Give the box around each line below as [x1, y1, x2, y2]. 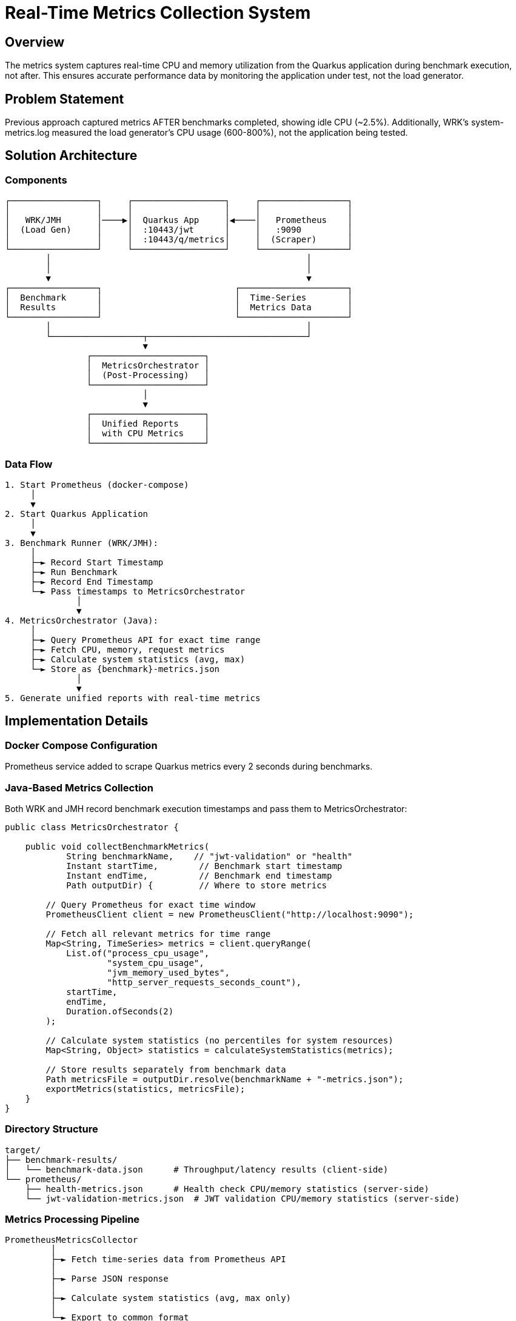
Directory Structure [5, 1123, 98, 1136]
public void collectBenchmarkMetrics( [25, 841, 210, 851]
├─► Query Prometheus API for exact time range [30, 634, 261, 645]
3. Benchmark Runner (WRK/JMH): [5, 537, 158, 548]
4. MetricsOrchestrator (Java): [5, 615, 158, 625]
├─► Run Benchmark [30, 567, 118, 577]
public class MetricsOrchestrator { [5, 822, 179, 832]
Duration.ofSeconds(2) [66, 1006, 174, 1016]
